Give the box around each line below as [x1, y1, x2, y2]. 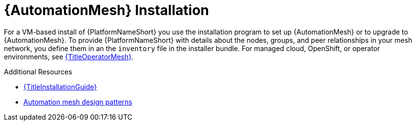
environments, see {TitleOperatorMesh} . [4, 52, 134, 61]
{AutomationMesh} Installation [4, 2, 209, 18]
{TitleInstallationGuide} [23, 82, 97, 91]
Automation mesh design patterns [23, 97, 132, 106]
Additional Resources [4, 67, 72, 76]
